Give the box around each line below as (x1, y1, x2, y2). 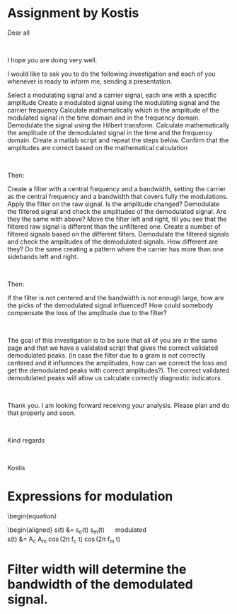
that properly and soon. (7, 409, 76, 417)
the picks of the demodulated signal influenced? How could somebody (7, 301, 214, 309)
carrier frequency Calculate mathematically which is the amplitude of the (7, 106, 219, 114)
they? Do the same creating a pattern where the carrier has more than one (7, 244, 224, 253)
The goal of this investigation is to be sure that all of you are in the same (7, 336, 218, 344)
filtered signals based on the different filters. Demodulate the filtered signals (7, 229, 230, 238)
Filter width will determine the (7, 561, 187, 577)
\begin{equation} (7, 511, 57, 520)
